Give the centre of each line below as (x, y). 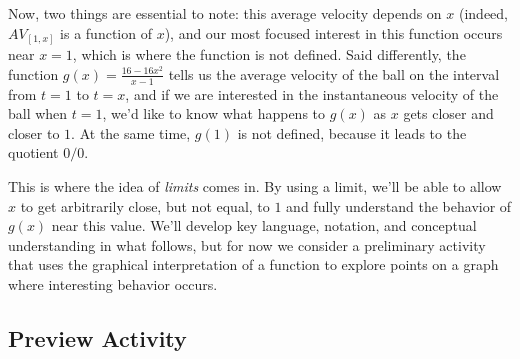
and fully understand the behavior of (399, 205)
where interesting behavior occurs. (113, 283)
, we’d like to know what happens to (214, 113)
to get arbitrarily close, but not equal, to (145, 205)
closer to (34, 132)
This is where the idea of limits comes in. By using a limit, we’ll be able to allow (255, 185)
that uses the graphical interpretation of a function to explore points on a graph (253, 264)
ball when (38, 113)
